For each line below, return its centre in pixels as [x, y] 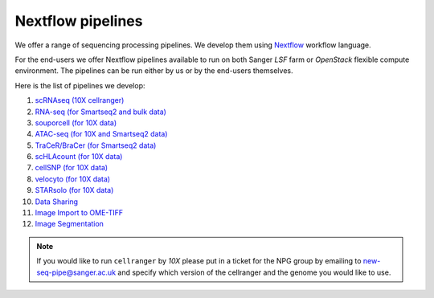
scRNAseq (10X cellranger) [80, 100]
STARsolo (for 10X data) [74, 190]
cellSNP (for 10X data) [72, 168]
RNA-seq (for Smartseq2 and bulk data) [100, 112]
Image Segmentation [70, 224]
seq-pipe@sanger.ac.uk [76, 272]
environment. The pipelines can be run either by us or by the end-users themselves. [154, 71]
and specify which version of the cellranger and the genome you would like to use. [254, 272]
